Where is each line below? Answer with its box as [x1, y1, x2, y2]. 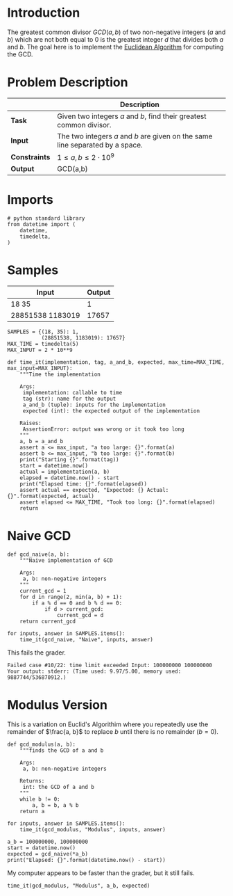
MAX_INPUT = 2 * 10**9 [7, 346, 73, 354]
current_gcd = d [56, 612, 104, 619]
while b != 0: [19, 795, 60, 803]
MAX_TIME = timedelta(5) [7, 341, 79, 348]
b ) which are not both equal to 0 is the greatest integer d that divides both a [7, 35, 224, 43]
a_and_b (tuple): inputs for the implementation [22, 401, 166, 408]
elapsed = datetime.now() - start [19, 474, 119, 481]
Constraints [10, 152, 51, 161]
